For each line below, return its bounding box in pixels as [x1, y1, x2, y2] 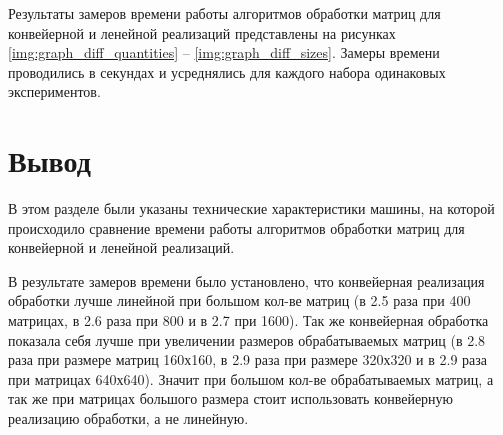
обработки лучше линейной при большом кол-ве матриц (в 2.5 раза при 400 [8, 290, 471, 311]
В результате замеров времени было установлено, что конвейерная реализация [8, 270, 485, 291]
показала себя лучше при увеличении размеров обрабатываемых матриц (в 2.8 [8, 329, 486, 350]
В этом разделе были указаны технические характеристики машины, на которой [8, 198, 495, 219]
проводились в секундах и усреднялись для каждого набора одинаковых [8, 61, 446, 82]
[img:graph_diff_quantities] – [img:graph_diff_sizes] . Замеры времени [8, 42, 440, 63]
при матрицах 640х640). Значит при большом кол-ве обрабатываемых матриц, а [8, 368, 494, 389]
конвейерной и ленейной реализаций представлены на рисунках [8, 22, 396, 43]
